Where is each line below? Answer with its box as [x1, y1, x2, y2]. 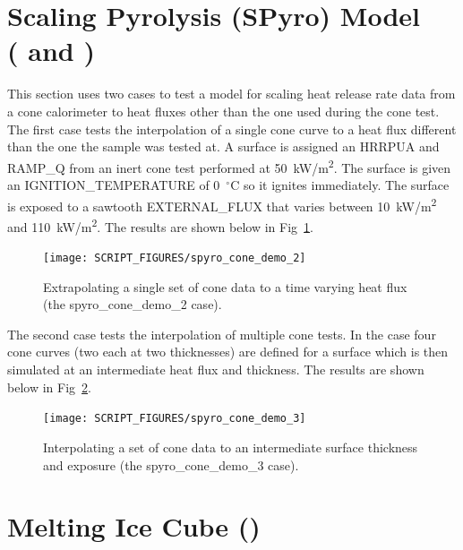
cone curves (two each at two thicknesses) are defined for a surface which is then [7, 342, 449, 361]
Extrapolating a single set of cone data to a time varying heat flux [43, 277, 407, 296]
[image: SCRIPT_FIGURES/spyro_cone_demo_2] [43, 252, 306, 265]
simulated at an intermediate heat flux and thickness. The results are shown [7, 360, 424, 379]
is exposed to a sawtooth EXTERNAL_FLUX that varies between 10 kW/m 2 [7, 193, 437, 215]
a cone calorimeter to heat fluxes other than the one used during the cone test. [7, 101, 440, 120]
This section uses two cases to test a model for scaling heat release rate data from [7, 84, 456, 103]
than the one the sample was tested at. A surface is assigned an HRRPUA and [7, 137, 440, 156]
